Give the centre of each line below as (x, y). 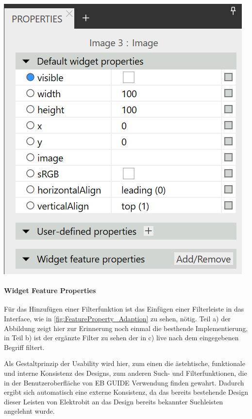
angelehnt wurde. (29, 411)
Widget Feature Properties (50, 290)
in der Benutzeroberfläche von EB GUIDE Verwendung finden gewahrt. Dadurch (124, 382)
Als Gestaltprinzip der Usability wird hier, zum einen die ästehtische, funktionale (125, 363)
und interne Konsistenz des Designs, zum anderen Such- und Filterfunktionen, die (126, 373)
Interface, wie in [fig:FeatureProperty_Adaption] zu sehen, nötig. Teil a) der (117, 318)
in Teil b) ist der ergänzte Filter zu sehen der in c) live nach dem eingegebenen (121, 338)
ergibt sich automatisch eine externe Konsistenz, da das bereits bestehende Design (126, 392)
